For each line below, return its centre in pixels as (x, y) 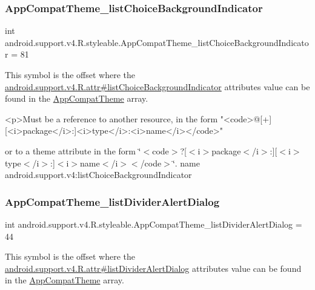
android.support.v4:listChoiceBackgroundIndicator (98, 175)
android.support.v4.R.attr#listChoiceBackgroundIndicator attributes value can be (157, 86)
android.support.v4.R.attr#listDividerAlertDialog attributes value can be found (153, 268)
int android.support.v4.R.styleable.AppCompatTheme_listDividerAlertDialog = (154, 224)
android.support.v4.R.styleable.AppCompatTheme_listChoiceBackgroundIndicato (157, 42)
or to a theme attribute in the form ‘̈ (73, 150)
